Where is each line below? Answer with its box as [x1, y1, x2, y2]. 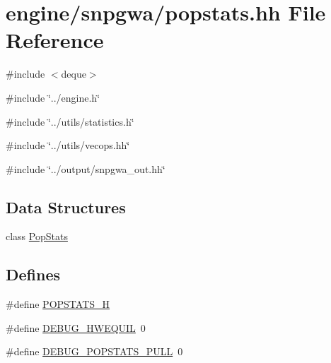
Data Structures [6, 196, 126, 218]
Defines [6, 263, 61, 285]
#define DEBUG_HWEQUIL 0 [6, 320, 146, 335]
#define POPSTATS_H [6, 297, 110, 311]
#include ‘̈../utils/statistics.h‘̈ [6, 114, 134, 129]
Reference [6, 25, 104, 54]
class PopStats [6, 229, 68, 244]
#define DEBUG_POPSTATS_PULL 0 [6, 344, 183, 359]
